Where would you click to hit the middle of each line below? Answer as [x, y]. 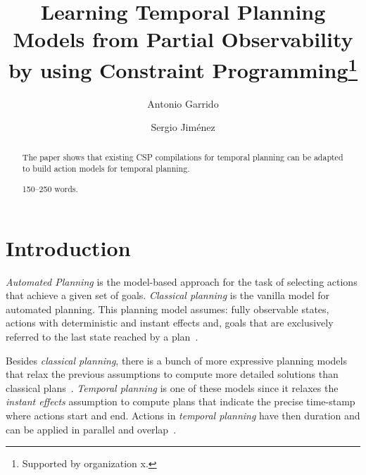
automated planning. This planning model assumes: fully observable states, [168, 309]
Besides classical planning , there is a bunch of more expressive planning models [176, 360]
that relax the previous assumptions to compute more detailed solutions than [172, 374]
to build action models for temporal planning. [106, 169]
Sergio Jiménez [183, 127]
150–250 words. [50, 189]
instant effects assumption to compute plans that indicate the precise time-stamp [181, 401]
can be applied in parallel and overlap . [91, 429]
